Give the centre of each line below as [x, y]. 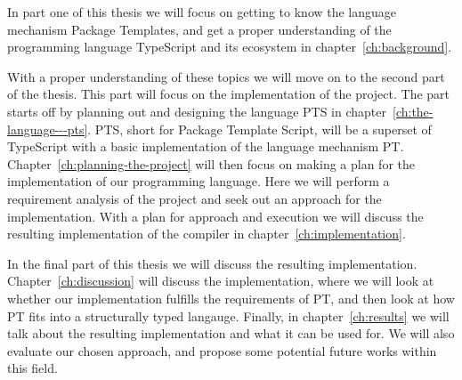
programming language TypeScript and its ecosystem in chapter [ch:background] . [230, 47]
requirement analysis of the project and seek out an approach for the [195, 198]
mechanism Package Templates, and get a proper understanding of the [199, 29]
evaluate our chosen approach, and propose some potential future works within [222, 350]
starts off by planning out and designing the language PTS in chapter [197, 111]
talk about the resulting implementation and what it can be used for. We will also [231, 333]
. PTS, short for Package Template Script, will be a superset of [259, 129]
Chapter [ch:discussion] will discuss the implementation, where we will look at [221, 281]
